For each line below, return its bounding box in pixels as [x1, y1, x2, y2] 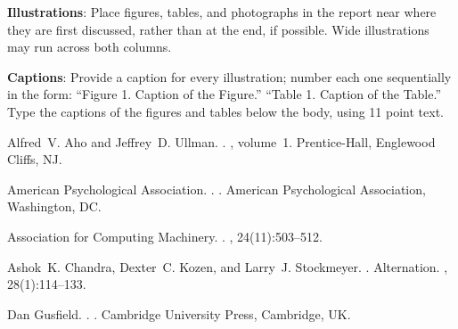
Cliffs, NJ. [7, 150, 62, 169]
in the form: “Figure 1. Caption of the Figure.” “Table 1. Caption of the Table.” [7, 85, 442, 103]
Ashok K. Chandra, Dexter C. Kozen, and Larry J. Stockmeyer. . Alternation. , [7, 257, 448, 276]
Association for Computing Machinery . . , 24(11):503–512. [7, 226, 323, 245]
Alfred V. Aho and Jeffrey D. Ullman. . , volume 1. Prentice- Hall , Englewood [7, 132, 436, 151]
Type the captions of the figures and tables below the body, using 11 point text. [7, 102, 444, 120]
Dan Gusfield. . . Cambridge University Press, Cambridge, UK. [7, 304, 351, 323]
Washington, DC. [7, 197, 102, 216]
